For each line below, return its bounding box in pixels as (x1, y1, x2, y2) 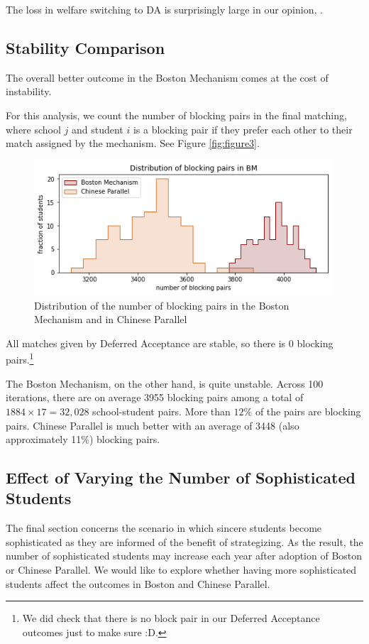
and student (71, 121, 123, 136)
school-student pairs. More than (92, 403, 231, 418)
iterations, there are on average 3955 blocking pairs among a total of (6, 390, 304, 405)
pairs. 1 (6, 350, 34, 367)
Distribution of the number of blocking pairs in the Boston (34, 298, 290, 312)
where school (6, 121, 61, 136)
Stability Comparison (6, 36, 165, 58)
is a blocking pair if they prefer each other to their (133, 121, 353, 136)
